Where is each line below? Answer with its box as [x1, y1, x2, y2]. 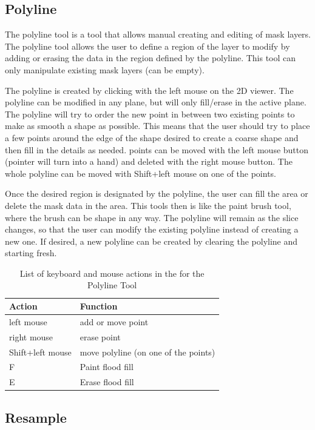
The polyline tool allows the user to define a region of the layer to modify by [5, 39, 290, 52]
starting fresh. [5, 246, 57, 259]
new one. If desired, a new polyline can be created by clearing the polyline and [5, 234, 298, 247]
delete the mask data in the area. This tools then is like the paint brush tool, [5, 199, 291, 211]
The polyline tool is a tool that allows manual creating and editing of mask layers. [5, 28, 311, 41]
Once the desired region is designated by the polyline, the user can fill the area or [5, 187, 308, 200]
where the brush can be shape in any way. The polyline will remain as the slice [5, 211, 299, 223]
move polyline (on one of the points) [80, 345, 215, 358]
